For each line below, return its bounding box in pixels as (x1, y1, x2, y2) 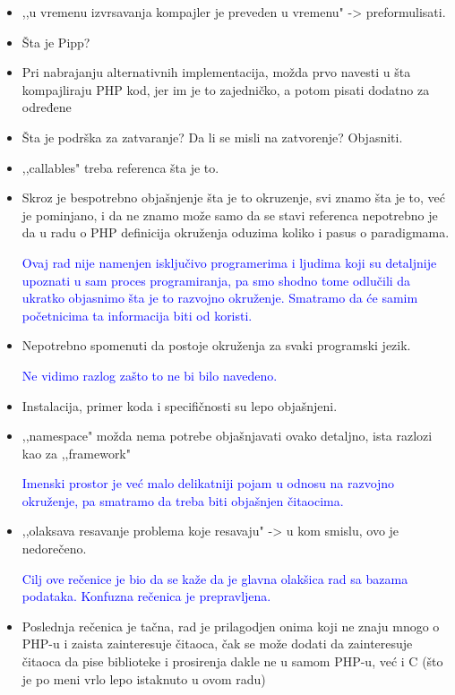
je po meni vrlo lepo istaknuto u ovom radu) (21, 669, 266, 688)
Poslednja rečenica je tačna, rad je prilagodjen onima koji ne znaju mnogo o (21, 616, 440, 635)
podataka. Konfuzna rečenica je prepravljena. (21, 587, 271, 605)
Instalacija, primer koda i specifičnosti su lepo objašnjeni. (21, 396, 338, 415)
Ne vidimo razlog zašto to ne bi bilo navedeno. (21, 365, 278, 384)
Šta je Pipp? (21, 32, 90, 51)
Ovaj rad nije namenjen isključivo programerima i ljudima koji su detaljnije (21, 253, 437, 271)
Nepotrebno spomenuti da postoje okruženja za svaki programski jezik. (21, 336, 411, 355)
